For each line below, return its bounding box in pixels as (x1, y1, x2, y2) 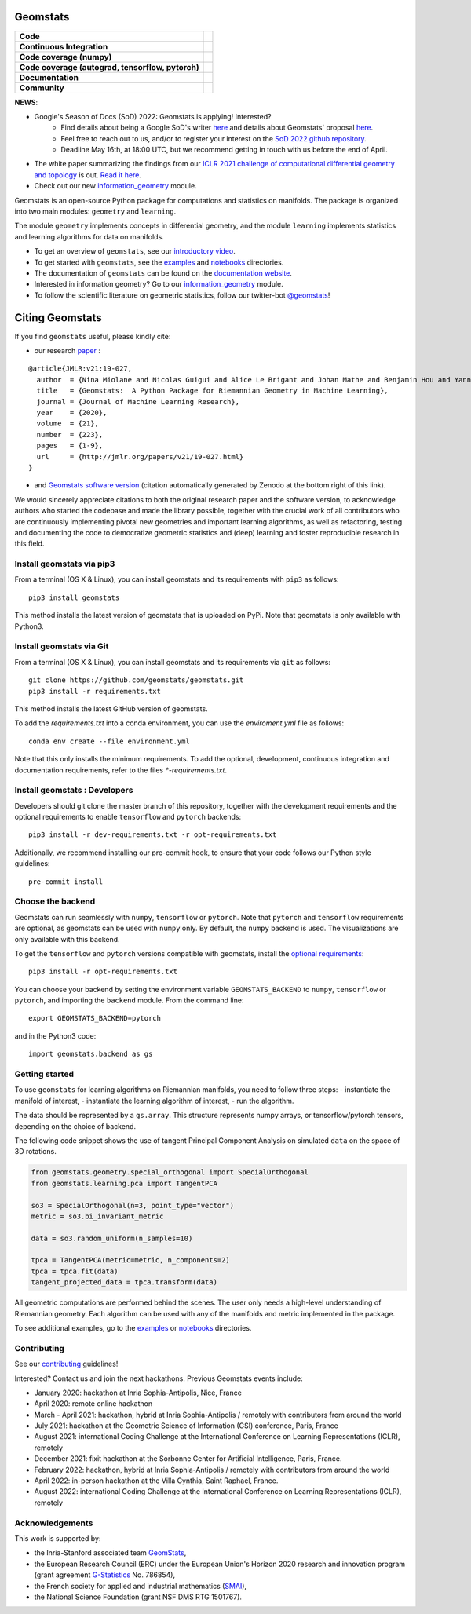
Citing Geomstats (14, 311, 102, 324)
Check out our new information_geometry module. (34, 181, 197, 191)
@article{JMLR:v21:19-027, (28, 364, 133, 373)
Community (19, 82, 64, 93)
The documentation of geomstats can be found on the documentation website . (34, 268, 292, 278)
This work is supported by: (14, 1533, 101, 1543)
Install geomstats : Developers (14, 785, 133, 796)
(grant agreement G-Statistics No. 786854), (34, 1570, 176, 1579)
